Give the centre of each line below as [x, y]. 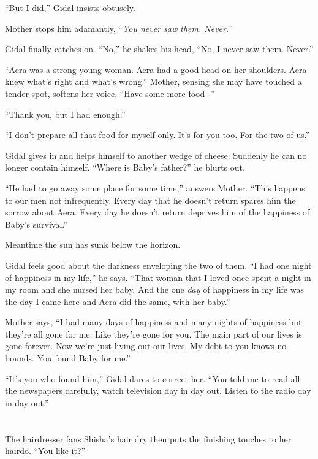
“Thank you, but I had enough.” [65, 114]
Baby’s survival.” [36, 224]
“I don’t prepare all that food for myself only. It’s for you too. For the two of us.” [157, 135]
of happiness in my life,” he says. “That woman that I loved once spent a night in [158, 277]
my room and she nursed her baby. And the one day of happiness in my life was [154, 289]
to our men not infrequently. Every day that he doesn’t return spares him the [150, 200]
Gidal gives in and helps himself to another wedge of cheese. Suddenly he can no [156, 155]
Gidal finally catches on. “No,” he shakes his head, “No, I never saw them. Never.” [159, 49]
